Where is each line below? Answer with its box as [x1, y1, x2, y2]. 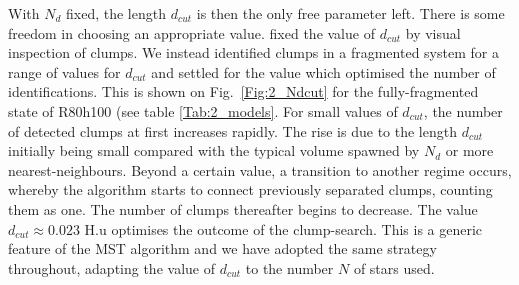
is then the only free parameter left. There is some [196, 3, 505, 23]
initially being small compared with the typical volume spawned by [8, 140, 420, 161]
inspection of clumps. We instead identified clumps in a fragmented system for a [8, 42, 499, 63]
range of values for [8, 61, 121, 82]
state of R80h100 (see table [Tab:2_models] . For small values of [8, 100, 398, 121]
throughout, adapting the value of [8, 257, 215, 278]
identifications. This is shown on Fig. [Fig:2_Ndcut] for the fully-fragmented [8, 81, 479, 102]
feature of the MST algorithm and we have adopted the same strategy [8, 238, 437, 259]
